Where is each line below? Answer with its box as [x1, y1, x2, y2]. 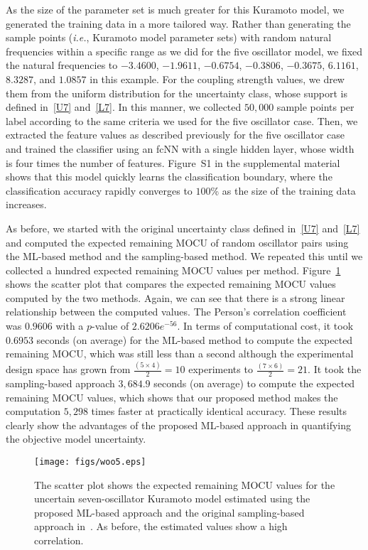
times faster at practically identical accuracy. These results [91, 404, 347, 419]
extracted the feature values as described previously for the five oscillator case [6, 127, 345, 142]
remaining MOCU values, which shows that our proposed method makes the [6, 389, 338, 404]
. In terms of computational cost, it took [177, 318, 354, 333]
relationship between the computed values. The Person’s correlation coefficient [6, 304, 347, 319]
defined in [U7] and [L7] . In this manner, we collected [6, 99, 242, 114]
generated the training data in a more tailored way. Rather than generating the [6, 16, 351, 31]
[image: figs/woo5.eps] [34, 456, 146, 467]
